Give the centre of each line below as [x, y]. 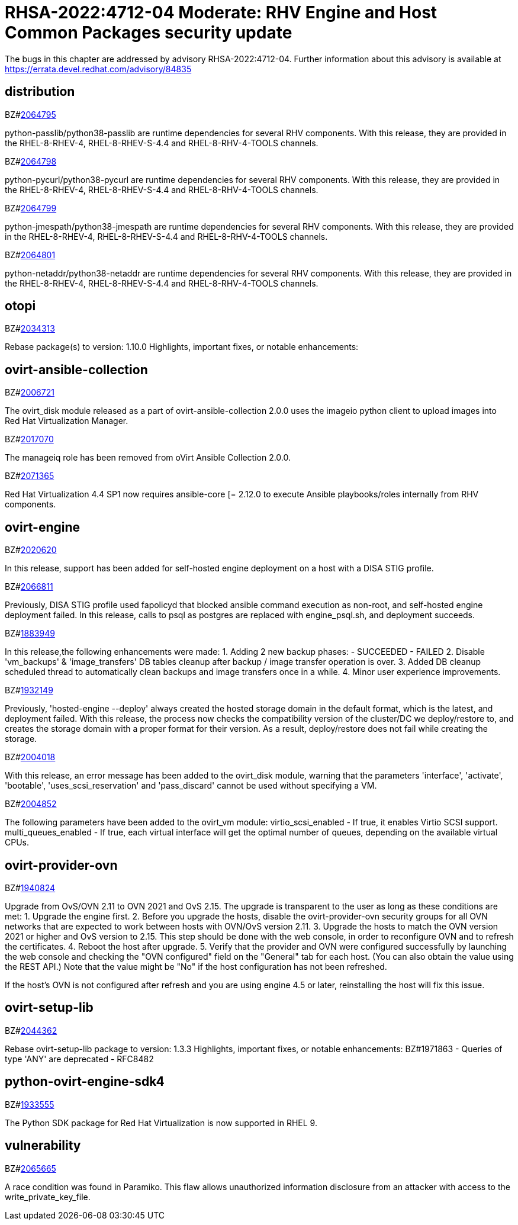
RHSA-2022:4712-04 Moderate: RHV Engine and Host [221, 12]
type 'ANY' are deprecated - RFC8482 [79, 1059]
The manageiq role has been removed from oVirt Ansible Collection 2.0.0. [148, 458]
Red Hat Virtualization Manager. [67, 421]
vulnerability [43, 1146]
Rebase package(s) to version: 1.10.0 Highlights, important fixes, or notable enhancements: [182, 347]
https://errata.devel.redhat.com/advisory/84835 [98, 69]
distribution [40, 92]
